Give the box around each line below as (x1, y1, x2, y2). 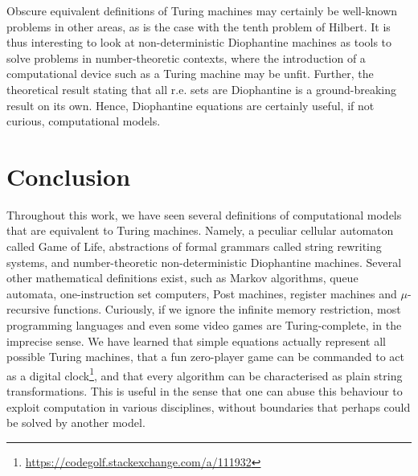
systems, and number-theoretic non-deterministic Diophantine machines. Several (6, 253, 402, 270)
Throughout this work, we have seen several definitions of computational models (6, 206, 402, 223)
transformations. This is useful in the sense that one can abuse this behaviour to (6, 383, 403, 400)
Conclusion (6, 159, 131, 192)
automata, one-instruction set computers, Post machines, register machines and (6, 285, 397, 302)
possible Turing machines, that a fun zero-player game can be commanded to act (6, 348, 404, 365)
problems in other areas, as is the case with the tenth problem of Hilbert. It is (6, 18, 391, 35)
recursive (6, 301, 50, 318)
